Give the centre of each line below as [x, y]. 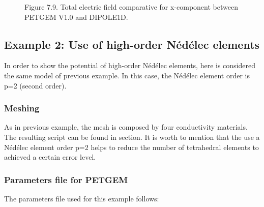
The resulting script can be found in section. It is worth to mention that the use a [132, 137]
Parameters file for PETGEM [66, 179]
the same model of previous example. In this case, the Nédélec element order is [127, 75]
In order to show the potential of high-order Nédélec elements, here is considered [130, 65]
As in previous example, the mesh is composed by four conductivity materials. [126, 127]
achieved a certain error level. [50, 157]
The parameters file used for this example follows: [82, 198]
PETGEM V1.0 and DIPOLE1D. [76, 17]
